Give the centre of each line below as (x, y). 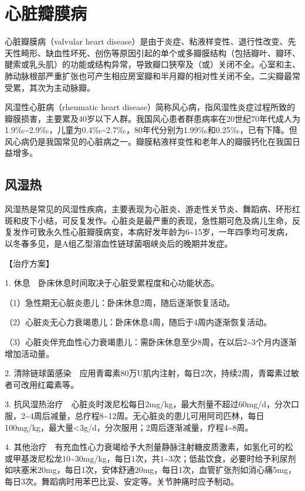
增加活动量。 (29, 353)
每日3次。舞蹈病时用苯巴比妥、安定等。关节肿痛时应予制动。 (122, 481)
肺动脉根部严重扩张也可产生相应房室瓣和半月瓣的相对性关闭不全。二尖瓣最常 (152, 75)
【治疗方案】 (29, 263)
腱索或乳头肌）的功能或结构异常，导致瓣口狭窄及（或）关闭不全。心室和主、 (152, 64)
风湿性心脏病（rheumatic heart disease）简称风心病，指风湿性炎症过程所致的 (150, 107)
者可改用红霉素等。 (42, 384)
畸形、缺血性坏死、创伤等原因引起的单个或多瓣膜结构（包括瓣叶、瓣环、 (160, 52)
